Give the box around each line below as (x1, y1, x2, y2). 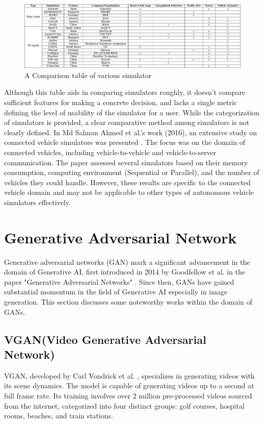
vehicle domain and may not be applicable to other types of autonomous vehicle (4, 187, 254, 197)
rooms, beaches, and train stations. (4, 410, 113, 421)
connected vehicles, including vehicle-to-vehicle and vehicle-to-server (4, 146, 217, 157)
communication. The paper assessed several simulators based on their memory (4, 157, 248, 167)
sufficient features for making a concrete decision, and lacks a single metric (4, 96, 237, 107)
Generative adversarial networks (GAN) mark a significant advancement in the (4, 256, 250, 267)
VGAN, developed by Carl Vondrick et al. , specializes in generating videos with (4, 370, 255, 381)
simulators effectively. (4, 196, 71, 207)
